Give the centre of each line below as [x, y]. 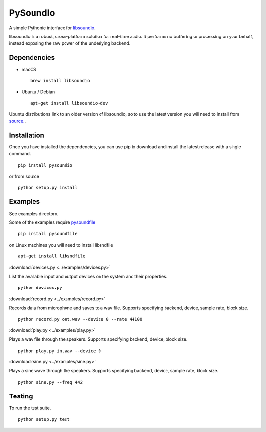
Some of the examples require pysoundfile [52, 222]
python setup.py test [44, 419]
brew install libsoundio [60, 81]
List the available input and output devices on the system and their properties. [88, 276]
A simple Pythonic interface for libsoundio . [52, 28]
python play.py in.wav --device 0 [59, 351]
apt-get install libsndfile [52, 256]
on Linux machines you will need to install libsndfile [61, 245]
